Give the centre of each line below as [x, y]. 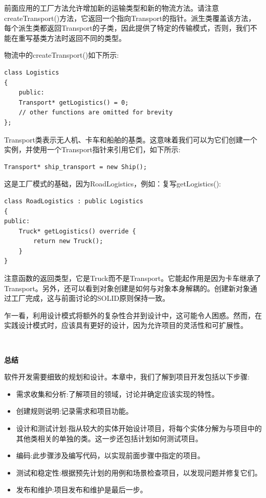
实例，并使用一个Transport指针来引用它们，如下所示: [92, 149]
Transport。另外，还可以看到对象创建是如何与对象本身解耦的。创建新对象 [127, 288]
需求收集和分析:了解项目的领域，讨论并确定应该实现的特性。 [117, 394]
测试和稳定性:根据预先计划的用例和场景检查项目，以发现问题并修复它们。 [139, 472]
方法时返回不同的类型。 [86, 38]
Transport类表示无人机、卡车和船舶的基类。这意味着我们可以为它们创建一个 [131, 139]
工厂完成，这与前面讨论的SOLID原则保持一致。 [90, 298]
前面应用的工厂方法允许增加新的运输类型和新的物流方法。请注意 [112, 8]
